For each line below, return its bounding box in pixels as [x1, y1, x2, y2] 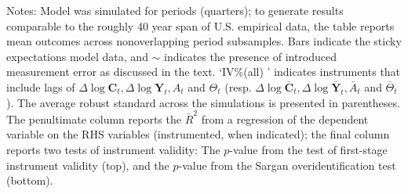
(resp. [224, 78, 252, 95]
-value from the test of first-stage [229, 142, 388, 158]
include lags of [6, 78, 75, 95]
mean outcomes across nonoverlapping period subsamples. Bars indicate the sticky [6, 33, 402, 49]
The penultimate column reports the [6, 110, 181, 127]
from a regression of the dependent [201, 110, 369, 127]
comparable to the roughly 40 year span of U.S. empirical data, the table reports [6, 17, 395, 34]
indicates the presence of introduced [164, 48, 337, 64]
